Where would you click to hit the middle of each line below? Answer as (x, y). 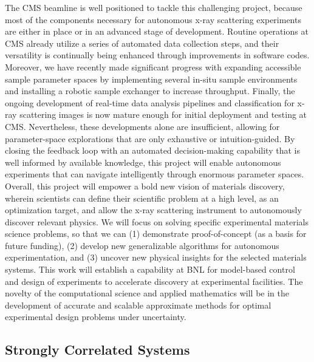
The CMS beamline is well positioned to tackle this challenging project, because (154, 7)
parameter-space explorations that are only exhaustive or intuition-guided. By (150, 138)
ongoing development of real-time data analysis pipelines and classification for (150, 102)
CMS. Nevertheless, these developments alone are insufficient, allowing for (142, 126)
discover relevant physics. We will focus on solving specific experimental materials (157, 221)
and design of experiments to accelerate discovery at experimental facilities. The (154, 281)
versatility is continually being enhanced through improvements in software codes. (157, 55)
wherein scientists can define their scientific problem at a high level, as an (142, 198)
